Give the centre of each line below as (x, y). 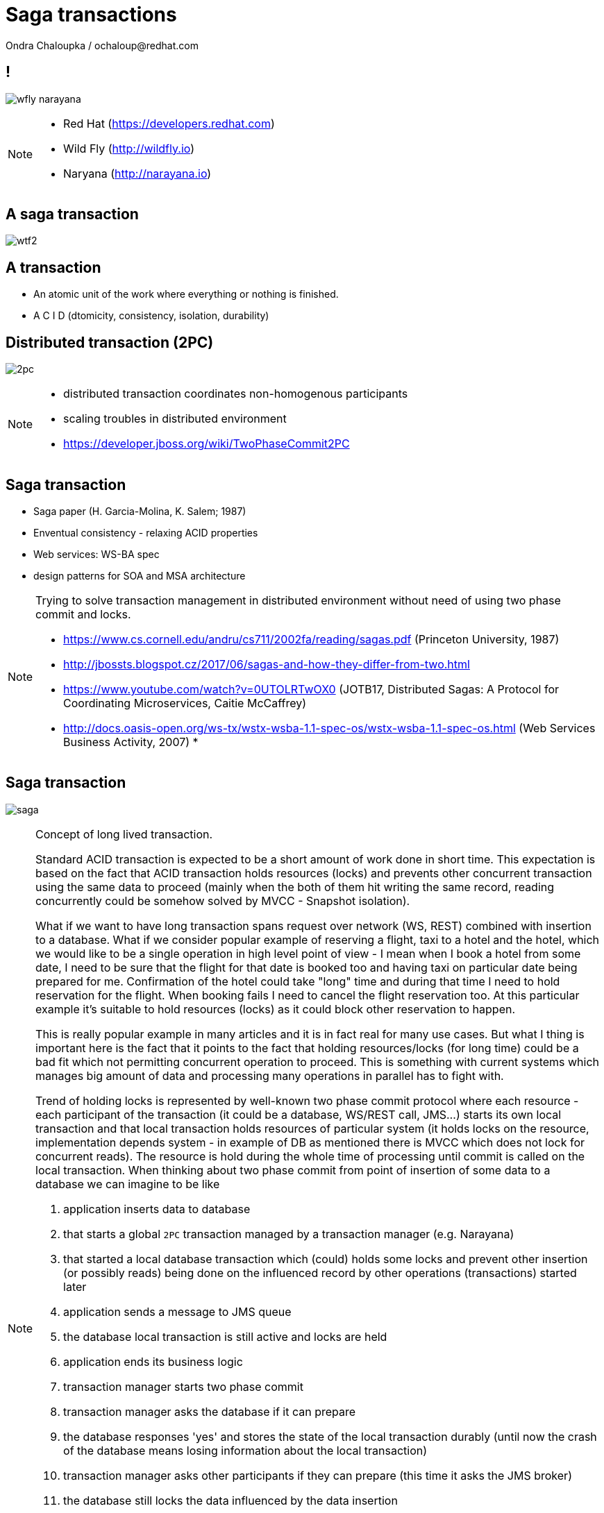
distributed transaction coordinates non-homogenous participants (236, 394)
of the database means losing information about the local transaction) (245, 1450)
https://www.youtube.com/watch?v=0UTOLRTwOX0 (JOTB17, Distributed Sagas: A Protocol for (311, 689)
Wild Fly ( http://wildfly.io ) (129, 148)
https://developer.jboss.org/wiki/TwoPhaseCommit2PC (207, 444)
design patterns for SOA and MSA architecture (140, 575)
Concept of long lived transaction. (124, 834)
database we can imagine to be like (128, 1184)
